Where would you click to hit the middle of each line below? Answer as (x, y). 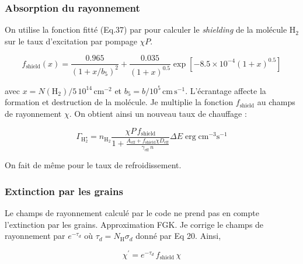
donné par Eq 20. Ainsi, (178, 236)
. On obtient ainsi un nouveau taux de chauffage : (158, 113)
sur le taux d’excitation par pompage (71, 41)
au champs (276, 102)
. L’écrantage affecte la (226, 90)
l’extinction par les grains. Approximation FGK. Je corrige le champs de (134, 224)
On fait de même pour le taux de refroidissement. (93, 165)
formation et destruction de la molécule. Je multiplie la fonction (119, 102)
